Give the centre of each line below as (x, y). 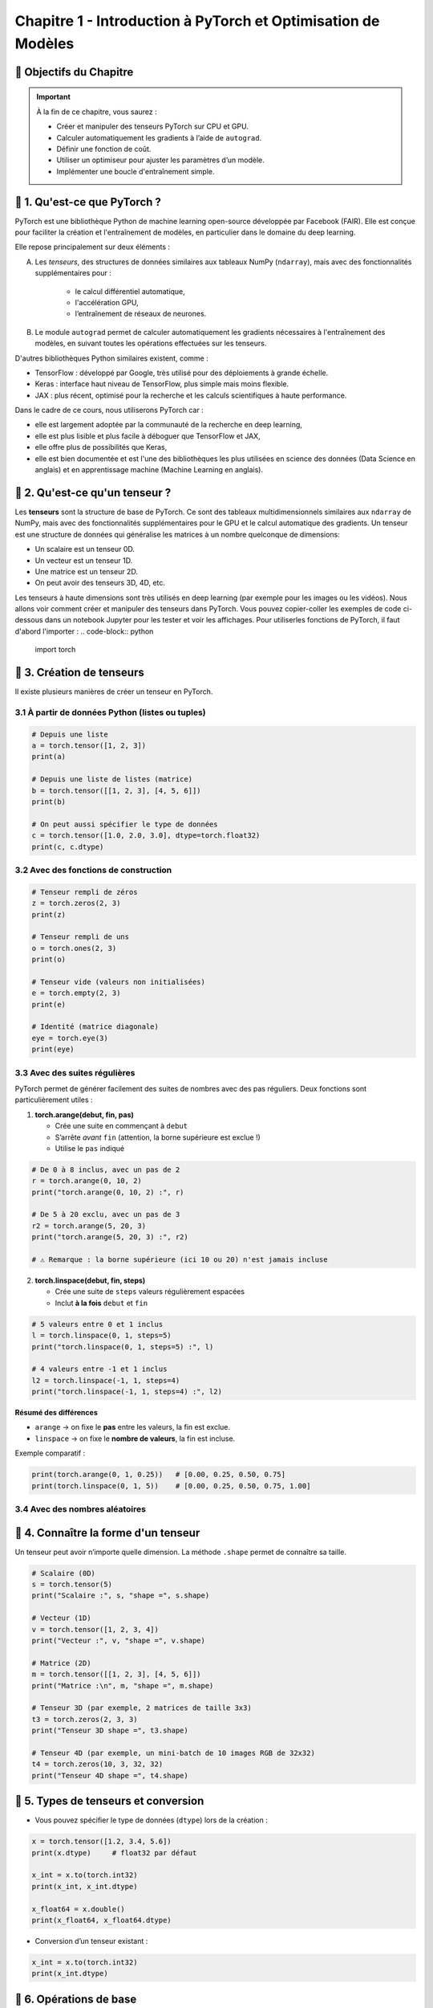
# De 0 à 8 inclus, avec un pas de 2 (106, 1169)
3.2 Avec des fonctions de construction (93, 870)
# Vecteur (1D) (61, 1618)
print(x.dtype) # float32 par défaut (114, 1853)
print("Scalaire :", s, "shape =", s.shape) (121, 1596)
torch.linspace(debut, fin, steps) (90, 1280)
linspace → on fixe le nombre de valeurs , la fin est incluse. (135, 1439)
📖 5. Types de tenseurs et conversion (109, 1801)
